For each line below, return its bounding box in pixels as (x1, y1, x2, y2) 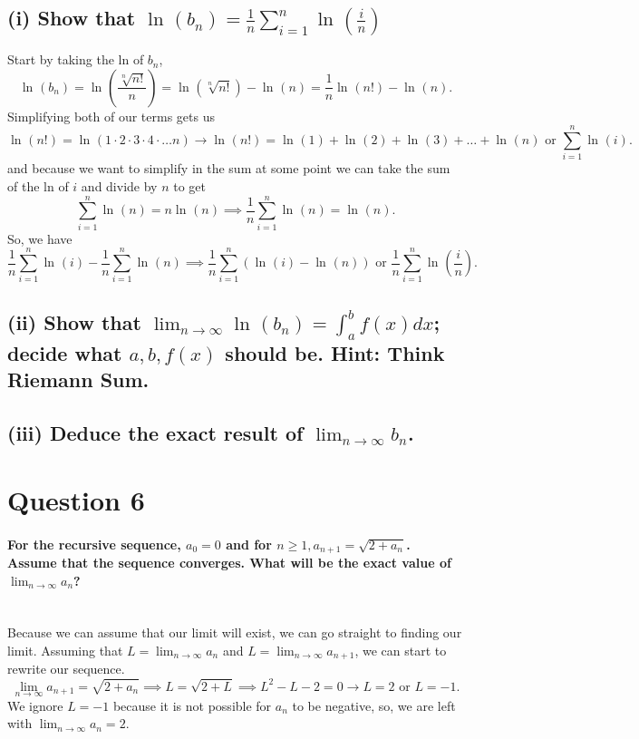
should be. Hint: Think (225, 338, 445, 366)
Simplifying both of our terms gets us (7, 106, 215, 125)
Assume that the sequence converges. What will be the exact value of (7, 552, 451, 571)
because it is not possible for (112, 695, 272, 715)
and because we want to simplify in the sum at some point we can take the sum (7, 159, 450, 178)
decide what (7, 338, 122, 366)
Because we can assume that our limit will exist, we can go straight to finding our (7, 623, 462, 642)
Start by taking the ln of (7, 50, 144, 69)
